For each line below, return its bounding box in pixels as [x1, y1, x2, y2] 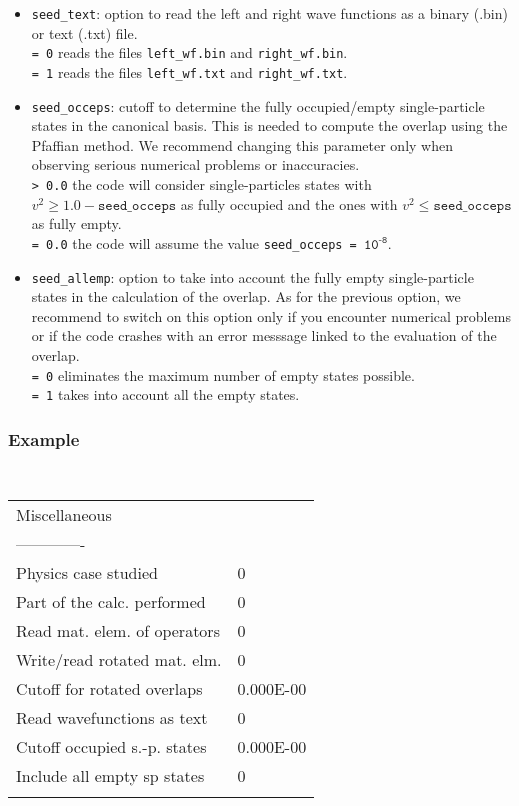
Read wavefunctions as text [16, 705, 208, 729]
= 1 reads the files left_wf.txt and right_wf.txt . [31, 61, 348, 82]
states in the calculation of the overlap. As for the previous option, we [31, 286, 461, 307]
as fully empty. [31, 213, 122, 234]
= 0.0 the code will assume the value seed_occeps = [31, 232, 357, 253]
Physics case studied [16, 560, 158, 584]
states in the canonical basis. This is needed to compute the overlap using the [31, 115, 508, 136]
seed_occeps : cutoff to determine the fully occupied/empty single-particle [31, 95, 485, 116]
